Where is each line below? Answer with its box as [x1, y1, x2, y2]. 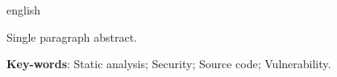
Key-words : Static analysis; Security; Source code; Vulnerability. [6, 55, 331, 72]
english [6, 2, 41, 18]
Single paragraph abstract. [6, 28, 138, 45]
